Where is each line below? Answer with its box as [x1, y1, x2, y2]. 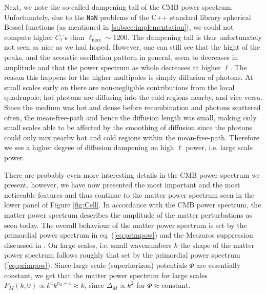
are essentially [196, 259, 241, 270]
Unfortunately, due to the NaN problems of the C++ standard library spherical [4, 11, 251, 22]
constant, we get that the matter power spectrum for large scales [4, 269, 208, 280]
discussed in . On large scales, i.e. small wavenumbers [4, 239, 172, 250]
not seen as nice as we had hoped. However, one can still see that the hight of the [4, 41, 260, 52]
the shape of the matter [180, 239, 255, 250]
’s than [63, 31, 85, 42]
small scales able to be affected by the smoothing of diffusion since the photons [4, 122, 252, 133]
